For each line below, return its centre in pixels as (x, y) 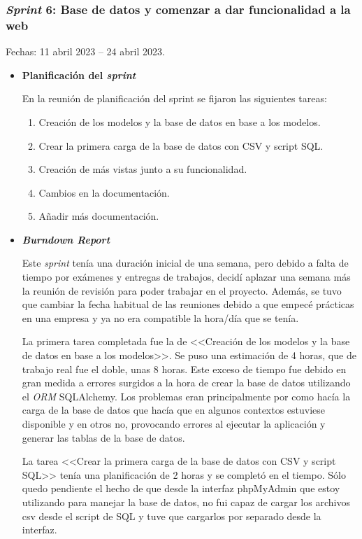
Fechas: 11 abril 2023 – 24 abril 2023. (85, 51)
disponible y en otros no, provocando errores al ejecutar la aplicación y (174, 424)
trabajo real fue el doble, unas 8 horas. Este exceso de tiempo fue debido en (184, 369)
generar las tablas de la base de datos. (103, 437)
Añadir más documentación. (99, 216)
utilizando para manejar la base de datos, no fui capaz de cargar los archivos (186, 502)
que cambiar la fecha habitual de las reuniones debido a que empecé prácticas (188, 304)
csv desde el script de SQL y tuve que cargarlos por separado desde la (172, 516)
